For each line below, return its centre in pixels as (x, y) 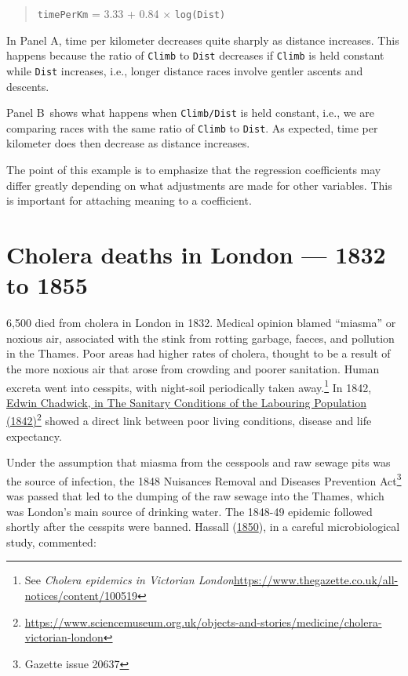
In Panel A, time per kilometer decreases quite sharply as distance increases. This (203, 40)
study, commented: (51, 542)
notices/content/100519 (81, 596)
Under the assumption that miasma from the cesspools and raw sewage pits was (199, 462)
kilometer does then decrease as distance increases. (128, 143)
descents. (28, 86)
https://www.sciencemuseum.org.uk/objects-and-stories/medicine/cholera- (203, 621)
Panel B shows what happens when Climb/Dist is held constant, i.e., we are (191, 113)
